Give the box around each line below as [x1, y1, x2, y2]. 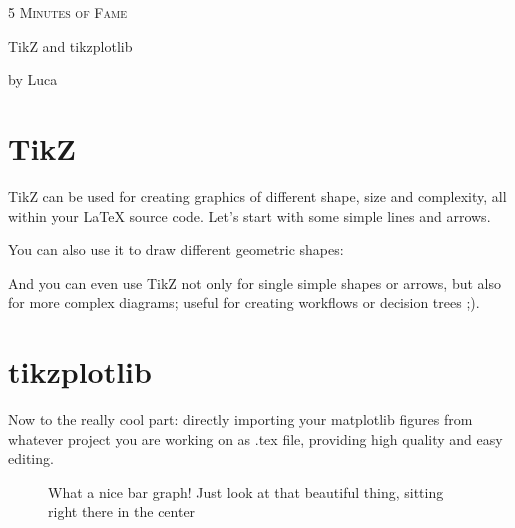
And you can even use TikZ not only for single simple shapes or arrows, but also [8, 272, 502, 293]
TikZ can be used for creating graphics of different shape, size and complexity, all [8, 185, 507, 206]
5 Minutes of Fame [8, 2, 127, 22]
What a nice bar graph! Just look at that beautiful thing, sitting [48, 481, 444, 502]
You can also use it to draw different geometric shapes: [8, 239, 344, 260]
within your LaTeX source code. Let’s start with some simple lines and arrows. [8, 205, 491, 226]
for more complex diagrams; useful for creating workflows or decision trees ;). [8, 292, 480, 313]
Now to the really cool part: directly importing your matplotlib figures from [8, 409, 473, 429]
